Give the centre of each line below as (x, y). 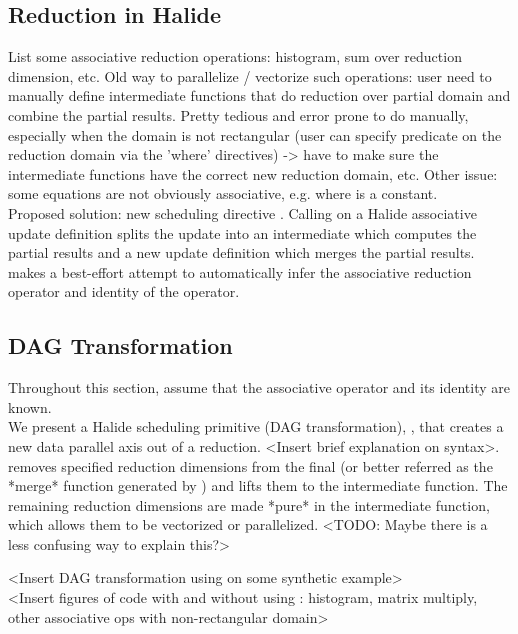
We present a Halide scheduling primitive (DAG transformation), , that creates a (256, 426)
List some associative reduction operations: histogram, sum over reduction (235, 56)
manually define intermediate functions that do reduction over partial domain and (259, 95)
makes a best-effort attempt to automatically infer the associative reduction (240, 271)
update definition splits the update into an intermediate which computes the (242, 232)
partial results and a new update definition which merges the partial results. (241, 252)
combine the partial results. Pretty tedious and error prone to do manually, (238, 114)
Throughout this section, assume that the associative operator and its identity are (259, 387)
